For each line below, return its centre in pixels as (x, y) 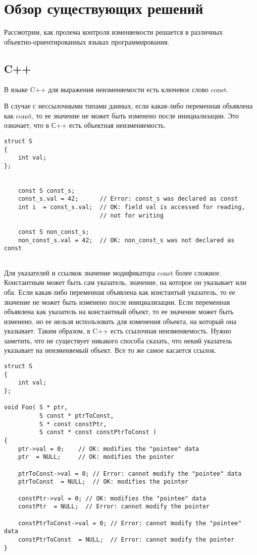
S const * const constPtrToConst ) (98, 432)
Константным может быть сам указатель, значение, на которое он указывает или (125, 282)
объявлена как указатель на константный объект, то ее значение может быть (119, 311)
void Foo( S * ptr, (36, 408)
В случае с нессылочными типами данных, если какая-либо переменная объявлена (128, 106)
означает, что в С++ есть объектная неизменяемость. (85, 125)
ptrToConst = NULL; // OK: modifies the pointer (103, 482)
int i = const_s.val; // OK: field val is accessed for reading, (131, 207)
